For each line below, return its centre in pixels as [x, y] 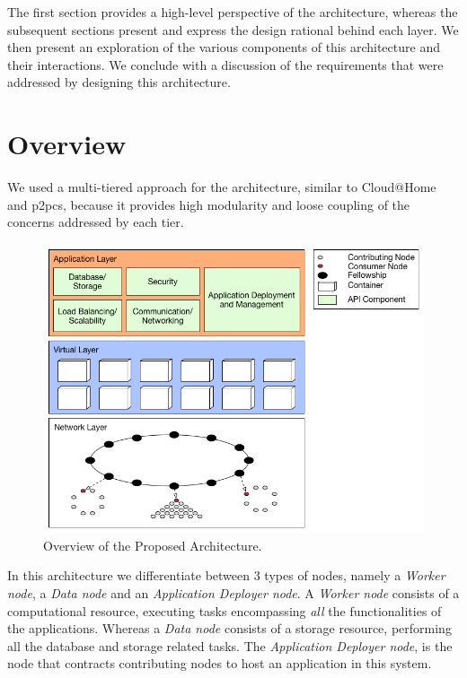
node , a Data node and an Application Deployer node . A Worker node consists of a [233, 593]
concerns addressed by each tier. [96, 222]
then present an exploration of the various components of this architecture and [224, 47]
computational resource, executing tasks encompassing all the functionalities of [225, 610]
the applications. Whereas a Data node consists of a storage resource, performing [229, 628]
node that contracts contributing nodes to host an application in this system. [220, 663]
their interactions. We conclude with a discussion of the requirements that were [225, 64]
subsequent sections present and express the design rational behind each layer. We [233, 29]
